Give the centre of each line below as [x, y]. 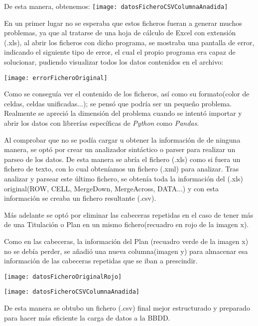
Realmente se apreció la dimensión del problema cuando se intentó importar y [123, 113]
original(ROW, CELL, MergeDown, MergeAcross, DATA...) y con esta [111, 188]
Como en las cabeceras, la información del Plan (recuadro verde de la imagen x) [126, 241]
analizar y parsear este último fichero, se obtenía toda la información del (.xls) [124, 179]
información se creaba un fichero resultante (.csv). [80, 198]
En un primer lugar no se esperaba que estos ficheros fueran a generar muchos [123, 23]
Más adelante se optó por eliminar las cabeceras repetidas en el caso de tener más [129, 214]
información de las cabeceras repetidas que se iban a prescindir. [101, 261]
